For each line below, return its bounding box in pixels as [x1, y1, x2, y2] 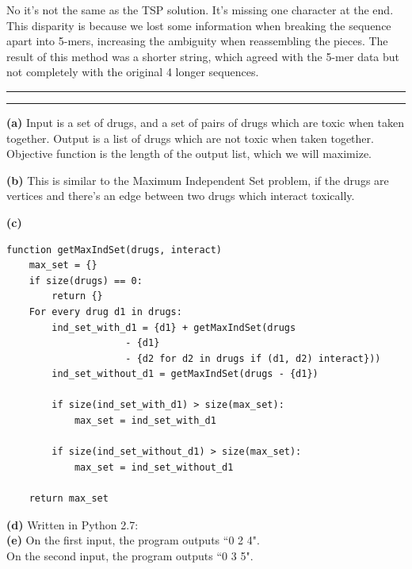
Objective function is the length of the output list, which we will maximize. [6, 145, 372, 162]
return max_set [29, 493, 109, 505]
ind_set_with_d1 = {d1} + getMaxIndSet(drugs [51, 321, 296, 333]
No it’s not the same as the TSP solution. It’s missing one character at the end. [6, 2, 394, 17]
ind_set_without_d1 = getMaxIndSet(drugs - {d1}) [51, 368, 319, 380]
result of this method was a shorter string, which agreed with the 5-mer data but [6, 48, 400, 64]
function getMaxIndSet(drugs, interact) [6, 244, 223, 256]
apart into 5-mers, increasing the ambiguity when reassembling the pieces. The [6, 33, 388, 49]
